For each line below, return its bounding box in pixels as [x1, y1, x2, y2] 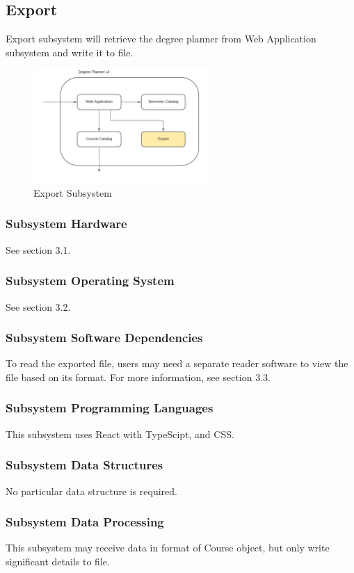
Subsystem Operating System [6, 272, 175, 289]
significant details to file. [6, 554, 110, 568]
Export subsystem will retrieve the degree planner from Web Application [6, 31, 316, 46]
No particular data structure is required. [6, 483, 177, 498]
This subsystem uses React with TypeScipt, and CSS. [6, 426, 234, 441]
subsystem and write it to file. [6, 45, 134, 59]
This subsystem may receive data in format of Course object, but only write [6, 540, 330, 555]
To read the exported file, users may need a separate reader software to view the [6, 356, 348, 371]
